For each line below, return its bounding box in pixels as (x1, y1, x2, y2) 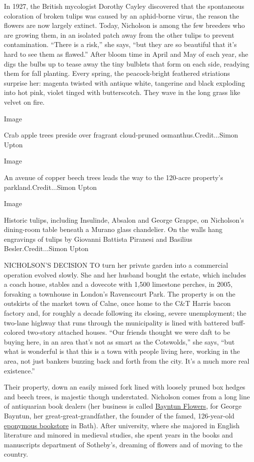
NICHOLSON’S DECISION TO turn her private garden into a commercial (4, 260, 228, 270)
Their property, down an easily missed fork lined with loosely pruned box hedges (4, 382, 246, 392)
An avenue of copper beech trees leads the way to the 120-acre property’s (4, 172, 223, 182)
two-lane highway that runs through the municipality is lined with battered (4, 317, 230, 327)
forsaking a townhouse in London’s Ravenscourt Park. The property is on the (4, 288, 235, 299)
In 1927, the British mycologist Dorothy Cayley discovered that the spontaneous (4, 1, 245, 11)
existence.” (4, 365, 35, 375)
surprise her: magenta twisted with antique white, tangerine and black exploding (4, 77, 245, 88)
